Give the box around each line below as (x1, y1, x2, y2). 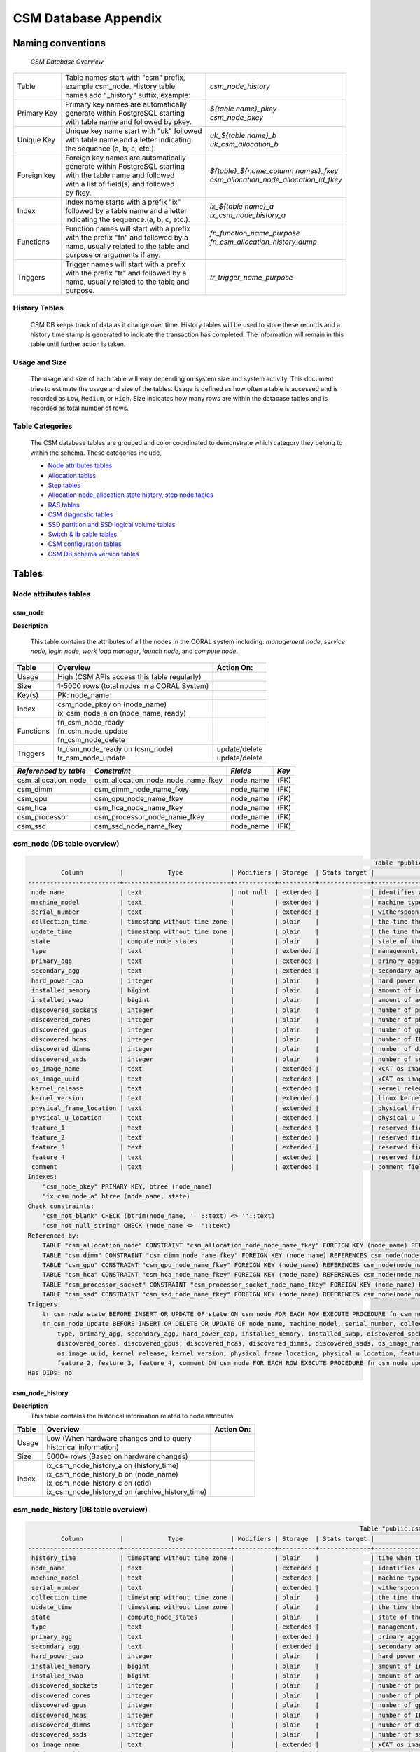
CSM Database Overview (30, 57, 104, 66)
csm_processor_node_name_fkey (94, 812, 204, 821)
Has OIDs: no (27, 1369, 73, 1377)
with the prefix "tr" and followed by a (65, 268, 187, 278)
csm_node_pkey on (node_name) (57, 699, 167, 709)
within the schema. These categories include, (30, 449, 162, 457)
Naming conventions (13, 37, 106, 49)
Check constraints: (27, 1202, 94, 1210)
